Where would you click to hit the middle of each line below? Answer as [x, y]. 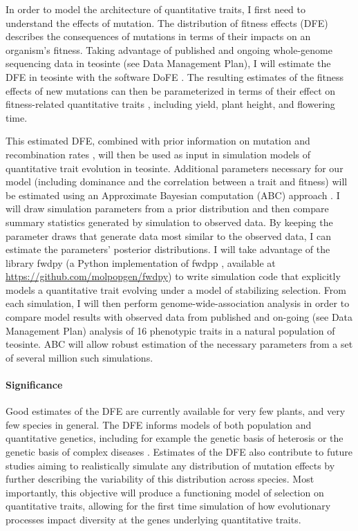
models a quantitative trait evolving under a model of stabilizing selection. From [176, 289]
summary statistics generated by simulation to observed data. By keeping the [169, 222]
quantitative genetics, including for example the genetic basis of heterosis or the [175, 438]
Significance [34, 385]
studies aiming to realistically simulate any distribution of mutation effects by [170, 465]
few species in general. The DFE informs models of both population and [159, 424]
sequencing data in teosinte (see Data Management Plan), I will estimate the [168, 63]
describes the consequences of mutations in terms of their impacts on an [158, 36]
